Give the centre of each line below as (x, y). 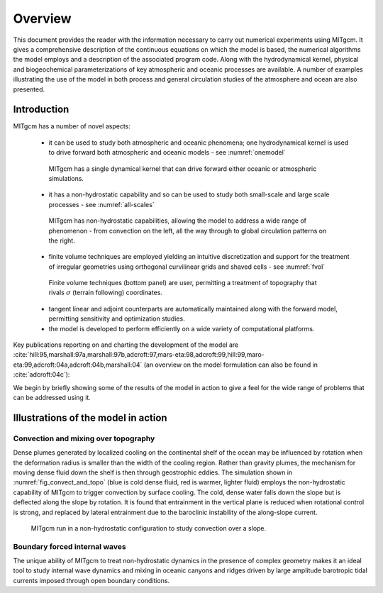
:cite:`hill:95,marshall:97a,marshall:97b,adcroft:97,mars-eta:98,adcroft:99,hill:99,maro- (139, 355)
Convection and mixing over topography (84, 438)
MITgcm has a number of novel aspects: (72, 126)
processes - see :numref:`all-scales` (102, 204)
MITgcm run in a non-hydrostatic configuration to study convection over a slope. (149, 528)
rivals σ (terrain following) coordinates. (106, 293)
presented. (29, 89)
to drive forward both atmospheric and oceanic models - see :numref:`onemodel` (167, 153)
